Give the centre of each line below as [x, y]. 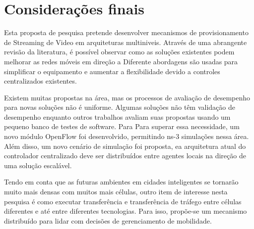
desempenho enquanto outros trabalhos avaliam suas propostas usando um [117, 116]
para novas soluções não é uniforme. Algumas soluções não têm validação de [120, 107]
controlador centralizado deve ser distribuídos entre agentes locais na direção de [125, 156]
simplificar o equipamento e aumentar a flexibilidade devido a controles [112, 71]
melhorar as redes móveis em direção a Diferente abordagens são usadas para [121, 61]
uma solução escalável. [38, 165]
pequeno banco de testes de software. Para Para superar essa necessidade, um [122, 126]
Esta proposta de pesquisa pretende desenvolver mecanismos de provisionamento [126, 32]
